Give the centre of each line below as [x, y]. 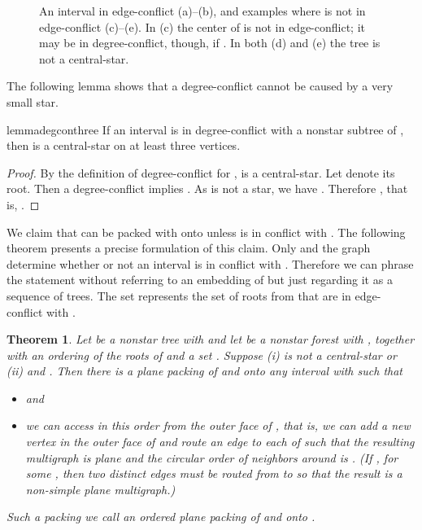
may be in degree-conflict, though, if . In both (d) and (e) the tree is [210, 43]
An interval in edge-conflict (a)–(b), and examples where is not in [202, 11]
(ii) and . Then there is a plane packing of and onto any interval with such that [204, 371]
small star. [33, 101]
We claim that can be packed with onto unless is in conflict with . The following [206, 232]
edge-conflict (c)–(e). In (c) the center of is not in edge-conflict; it [202, 26]
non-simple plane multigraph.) [100, 489]
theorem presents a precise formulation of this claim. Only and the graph [189, 248]
